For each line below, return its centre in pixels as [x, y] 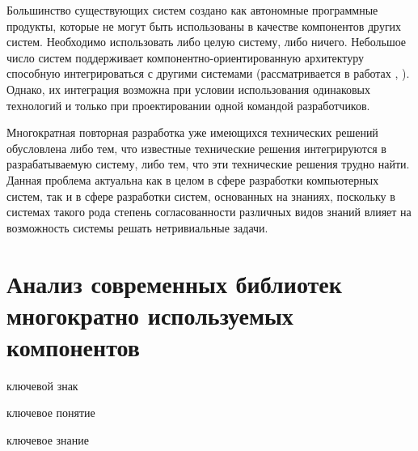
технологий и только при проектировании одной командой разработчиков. [188, 105]
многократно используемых [150, 315]
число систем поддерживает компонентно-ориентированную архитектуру [186, 57]
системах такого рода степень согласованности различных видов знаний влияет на [209, 212]
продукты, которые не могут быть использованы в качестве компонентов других [204, 26]
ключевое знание [48, 440]
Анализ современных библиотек [174, 283]
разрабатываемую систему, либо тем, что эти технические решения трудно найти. [208, 164]
